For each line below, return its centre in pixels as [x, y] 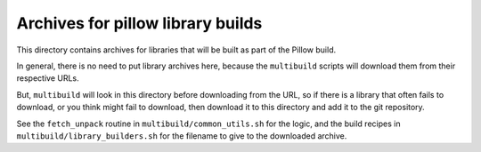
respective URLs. [48, 78]
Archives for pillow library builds [139, 23]
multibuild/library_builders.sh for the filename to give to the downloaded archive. [182, 136]
